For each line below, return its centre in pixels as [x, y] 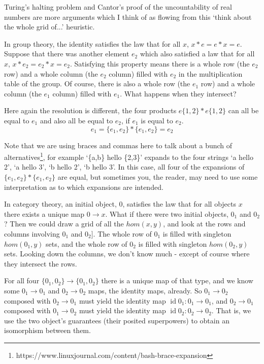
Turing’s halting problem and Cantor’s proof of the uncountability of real [118, 7]
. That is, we [231, 310]
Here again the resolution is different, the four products [90, 110]
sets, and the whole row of [87, 243]
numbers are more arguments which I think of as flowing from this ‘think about [128, 16]
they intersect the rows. [41, 263]
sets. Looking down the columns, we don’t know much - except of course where [127, 254]
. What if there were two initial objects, [167, 213]
